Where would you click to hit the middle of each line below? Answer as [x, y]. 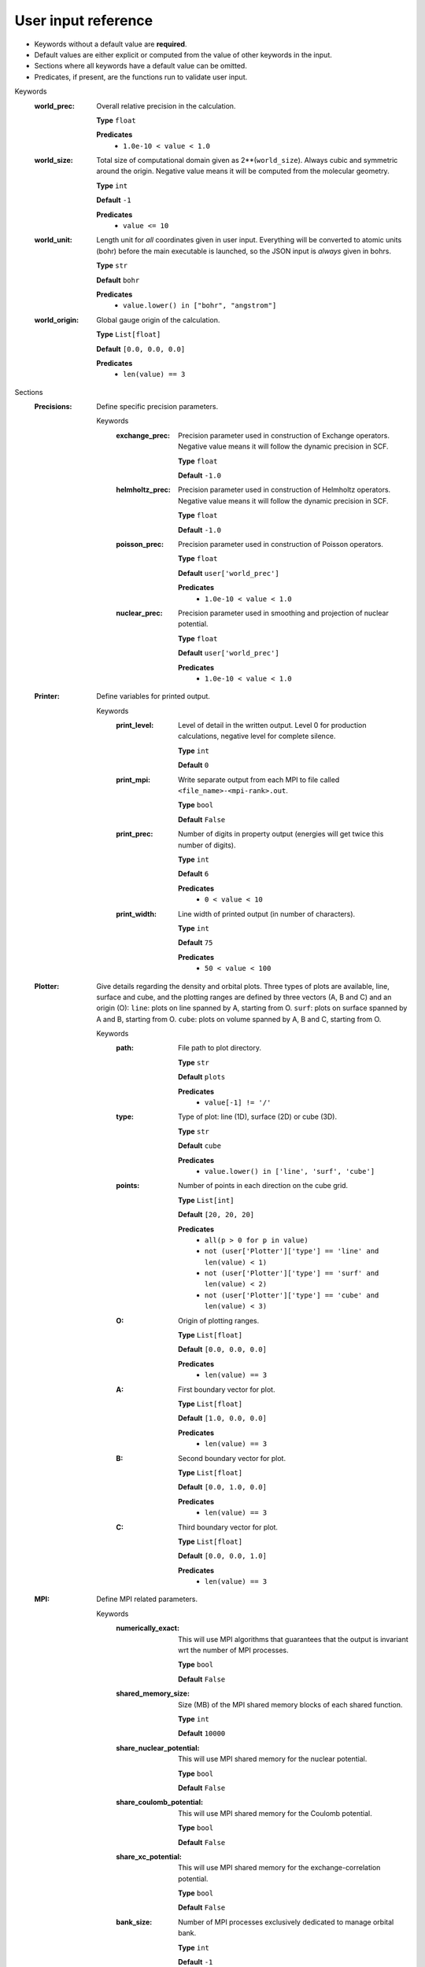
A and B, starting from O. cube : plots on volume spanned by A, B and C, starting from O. [239, 1019]
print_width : [137, 913]
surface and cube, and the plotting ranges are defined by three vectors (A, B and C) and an [244, 997]
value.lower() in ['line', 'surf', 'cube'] [290, 1171]
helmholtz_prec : [143, 490]
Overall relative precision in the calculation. [166, 105]
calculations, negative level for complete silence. [257, 736]
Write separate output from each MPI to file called [259, 780]
